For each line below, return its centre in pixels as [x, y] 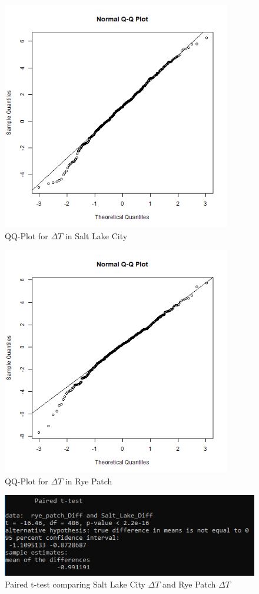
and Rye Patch [189, 584]
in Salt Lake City [96, 235]
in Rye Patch [89, 481]
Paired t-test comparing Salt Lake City [75, 584]
